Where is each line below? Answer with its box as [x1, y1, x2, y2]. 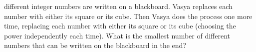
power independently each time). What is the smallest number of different [4, 30, 230, 40]
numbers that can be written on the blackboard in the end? [4, 40, 186, 50]
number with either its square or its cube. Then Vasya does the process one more [4, 10, 253, 21]
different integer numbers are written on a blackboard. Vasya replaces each [4, 1, 233, 11]
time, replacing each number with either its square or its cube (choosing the [4, 20, 236, 31]
